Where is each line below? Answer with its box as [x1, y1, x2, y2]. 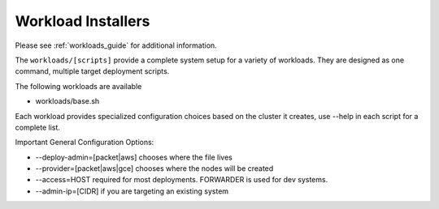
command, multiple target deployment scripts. [15, 66, 170, 76]
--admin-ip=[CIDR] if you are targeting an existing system [35, 186, 229, 196]
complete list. [15, 122, 61, 132]
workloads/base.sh [35, 96, 100, 106]
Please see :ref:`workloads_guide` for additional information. [15, 41, 217, 50]
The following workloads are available [15, 81, 142, 91]
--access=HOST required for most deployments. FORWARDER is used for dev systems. [35, 175, 328, 185]
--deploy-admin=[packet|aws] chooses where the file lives [35, 152, 233, 162]
